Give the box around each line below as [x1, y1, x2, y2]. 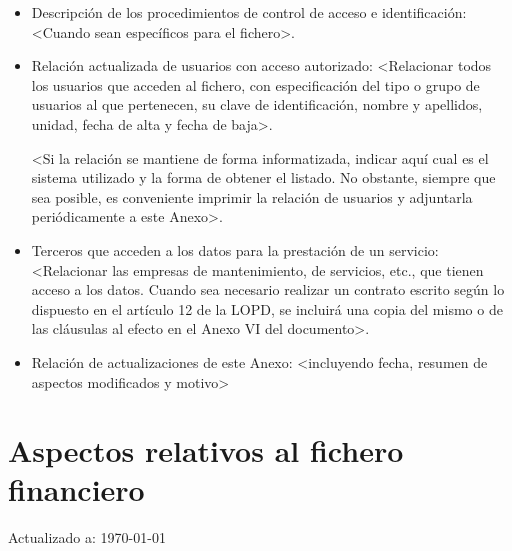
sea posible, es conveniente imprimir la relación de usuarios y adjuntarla [31, 186, 473, 207]
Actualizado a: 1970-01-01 [8, 527, 166, 548]
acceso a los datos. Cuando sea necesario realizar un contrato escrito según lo [31, 279, 505, 300]
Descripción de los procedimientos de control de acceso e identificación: [31, 2, 467, 22]
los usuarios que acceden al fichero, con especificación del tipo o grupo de [31, 74, 480, 95]
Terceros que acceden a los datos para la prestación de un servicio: [31, 239, 439, 260]
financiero [8, 469, 145, 510]
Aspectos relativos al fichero [8, 430, 404, 471]
